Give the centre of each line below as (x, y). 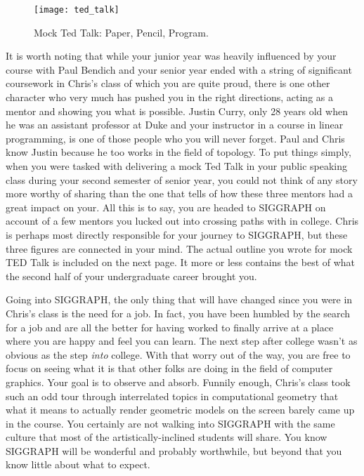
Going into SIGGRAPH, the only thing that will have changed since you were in (179, 299)
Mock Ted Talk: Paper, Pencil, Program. (121, 32)
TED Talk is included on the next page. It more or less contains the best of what (181, 262)
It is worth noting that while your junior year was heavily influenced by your (171, 56)
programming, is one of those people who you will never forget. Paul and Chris (175, 138)
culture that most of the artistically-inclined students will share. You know (167, 437)
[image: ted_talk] (77, 10)
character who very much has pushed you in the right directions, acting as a (169, 97)
